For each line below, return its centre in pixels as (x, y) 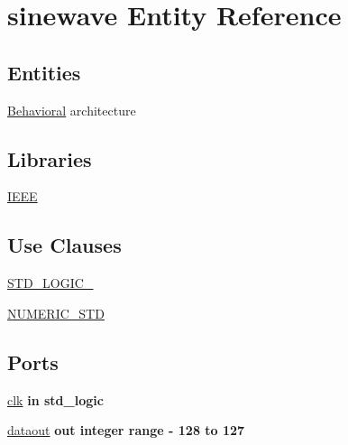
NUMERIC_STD (56, 313)
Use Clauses (64, 245)
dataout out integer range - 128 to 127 (126, 430)
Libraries (50, 158)
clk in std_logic (55, 399)
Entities (44, 72)
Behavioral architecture (72, 110)
